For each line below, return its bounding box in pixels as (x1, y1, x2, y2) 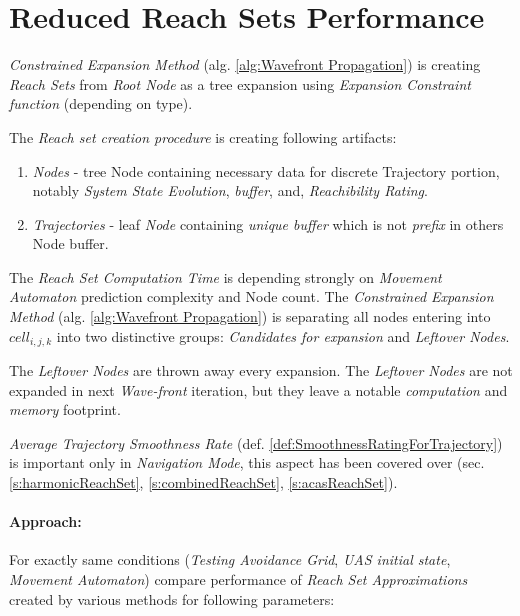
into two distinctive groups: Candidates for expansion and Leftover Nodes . (56, 325, 510, 346)
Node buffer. (32, 233, 109, 254)
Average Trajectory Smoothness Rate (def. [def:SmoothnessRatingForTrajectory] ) (9, 432, 503, 453)
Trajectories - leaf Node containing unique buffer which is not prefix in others (32, 213, 504, 234)
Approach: (9, 511, 82, 532)
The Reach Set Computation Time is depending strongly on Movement (9, 266, 442, 287)
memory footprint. (9, 399, 121, 420)
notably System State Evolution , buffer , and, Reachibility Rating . (32, 180, 428, 201)
